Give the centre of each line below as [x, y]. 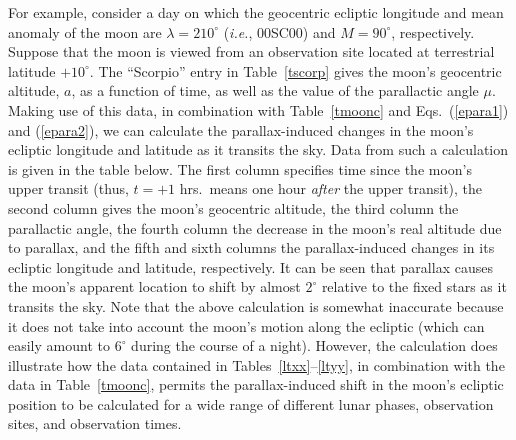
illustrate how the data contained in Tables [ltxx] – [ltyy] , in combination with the [256, 364]
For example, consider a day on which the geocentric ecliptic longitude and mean [256, 12]
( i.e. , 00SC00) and [279, 31]
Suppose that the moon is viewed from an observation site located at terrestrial [251, 51]
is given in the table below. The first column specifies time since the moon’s [240, 168]
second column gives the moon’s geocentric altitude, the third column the [233, 207]
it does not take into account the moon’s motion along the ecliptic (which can [246, 325]
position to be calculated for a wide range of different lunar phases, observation [251, 403]
